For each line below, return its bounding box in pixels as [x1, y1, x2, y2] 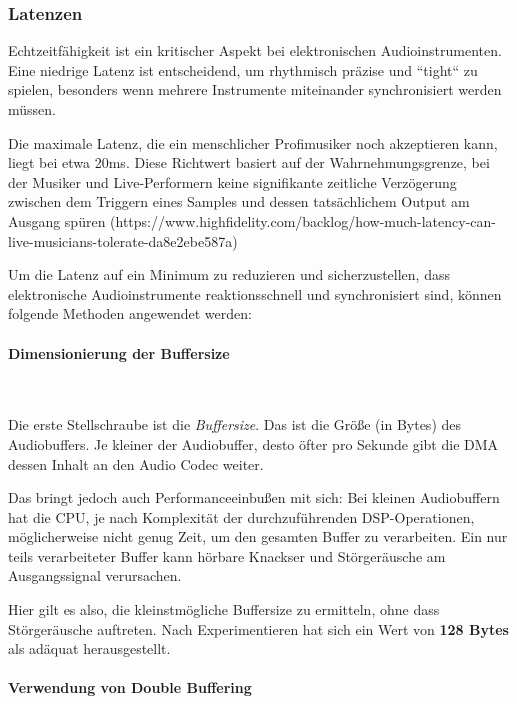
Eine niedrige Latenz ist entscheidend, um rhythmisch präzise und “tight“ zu [8, 59, 478, 80]
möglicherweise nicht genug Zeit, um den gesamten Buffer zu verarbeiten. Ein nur [8, 526, 508, 547]
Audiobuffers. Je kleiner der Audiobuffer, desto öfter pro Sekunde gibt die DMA [8, 433, 499, 454]
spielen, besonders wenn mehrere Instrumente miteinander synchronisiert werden [8, 79, 502, 100]
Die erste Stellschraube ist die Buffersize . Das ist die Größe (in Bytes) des [8, 414, 462, 435]
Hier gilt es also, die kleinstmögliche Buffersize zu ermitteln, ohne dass [8, 599, 440, 620]
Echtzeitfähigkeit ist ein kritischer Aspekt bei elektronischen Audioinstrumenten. [8, 40, 502, 61]
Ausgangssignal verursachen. [8, 565, 182, 586]
